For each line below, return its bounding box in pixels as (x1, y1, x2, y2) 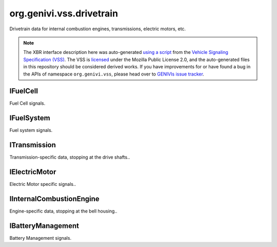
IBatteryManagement (9, 221, 80, 230)
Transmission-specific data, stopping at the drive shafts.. (9, 154, 130, 160)
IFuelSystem (9, 113, 51, 123)
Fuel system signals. (9, 127, 53, 134)
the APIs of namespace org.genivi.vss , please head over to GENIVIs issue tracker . (23, 71, 205, 77)
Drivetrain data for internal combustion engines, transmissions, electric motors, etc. (9, 26, 186, 32)
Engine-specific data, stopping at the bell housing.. (9, 208, 117, 214)
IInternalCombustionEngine (9, 194, 100, 203)
